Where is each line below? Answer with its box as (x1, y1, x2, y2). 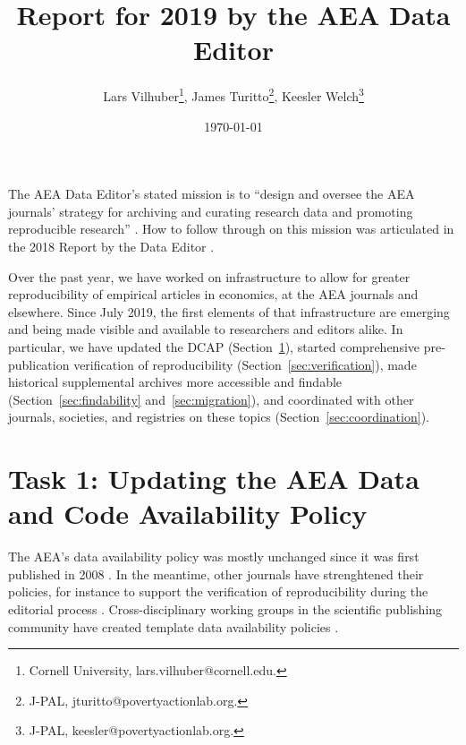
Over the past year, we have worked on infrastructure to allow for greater (8, 267, 411, 286)
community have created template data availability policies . (8, 617, 339, 636)
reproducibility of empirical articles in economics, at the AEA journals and (8, 285, 419, 304)
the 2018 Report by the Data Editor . (8, 236, 215, 255)
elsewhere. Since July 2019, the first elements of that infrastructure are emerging (8, 302, 450, 321)
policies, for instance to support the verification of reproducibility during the (8, 582, 428, 601)
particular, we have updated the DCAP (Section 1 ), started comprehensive (8, 337, 420, 355)
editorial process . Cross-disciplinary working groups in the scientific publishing (8, 599, 443, 618)
